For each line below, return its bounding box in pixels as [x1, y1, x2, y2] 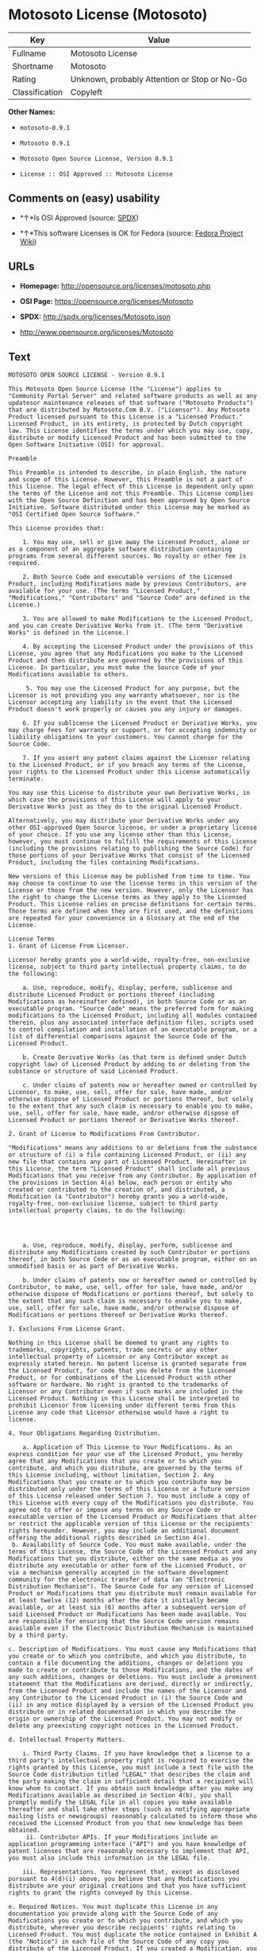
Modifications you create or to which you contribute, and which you [8, 1917, 244, 1925]
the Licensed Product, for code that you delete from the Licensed [8, 1367, 236, 1375]
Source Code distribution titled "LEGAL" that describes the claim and [8, 1770, 250, 1779]
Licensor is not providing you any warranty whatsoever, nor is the [8, 691, 240, 699]
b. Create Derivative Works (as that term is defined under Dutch [22, 1053, 247, 1061]
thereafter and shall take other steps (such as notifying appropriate [8, 1805, 250, 1813]
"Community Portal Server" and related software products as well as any [8, 392, 258, 400]
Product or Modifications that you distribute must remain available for [8, 1590, 258, 1598]
